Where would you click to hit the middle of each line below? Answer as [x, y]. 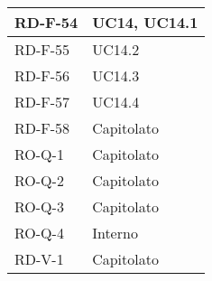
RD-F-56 [42, 75]
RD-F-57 [42, 102]
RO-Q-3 [39, 206]
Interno [115, 233]
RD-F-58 [42, 128]
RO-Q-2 [39, 180]
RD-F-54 [46, 22]
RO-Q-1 [39, 154]
